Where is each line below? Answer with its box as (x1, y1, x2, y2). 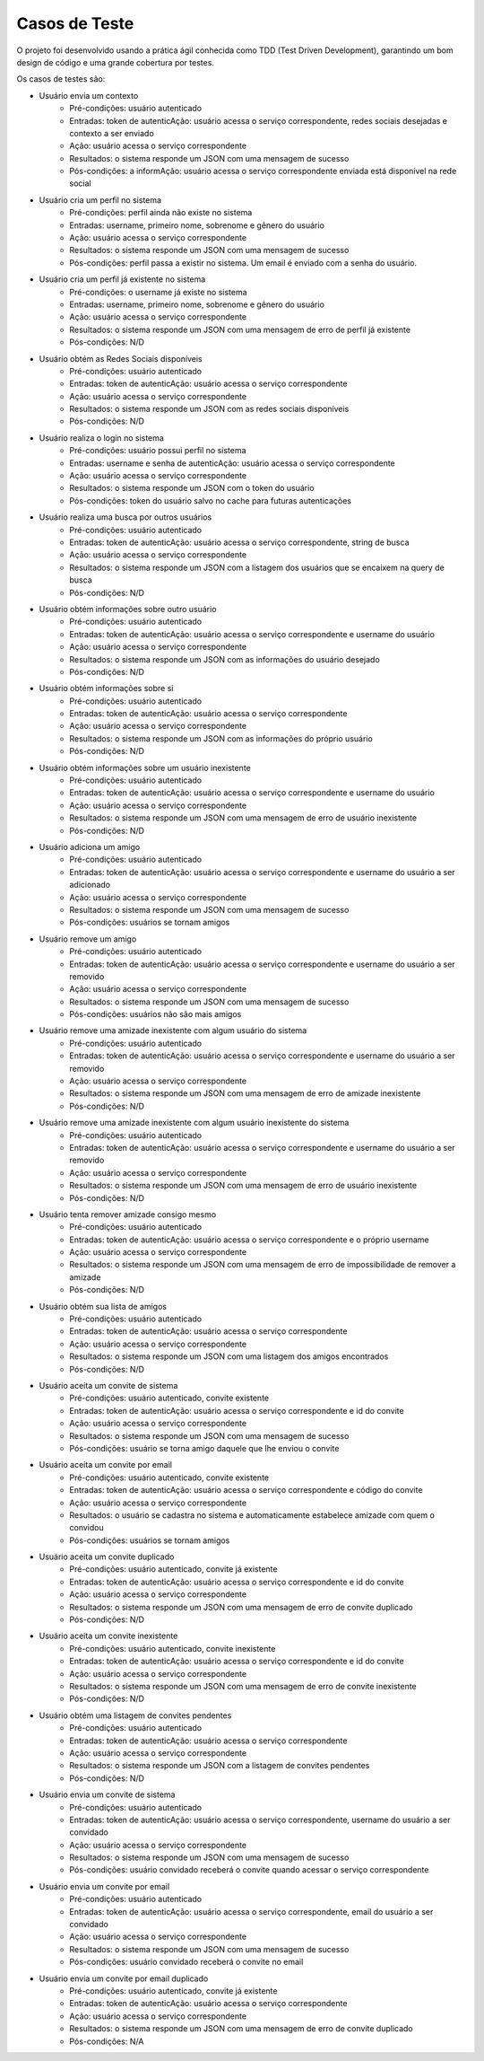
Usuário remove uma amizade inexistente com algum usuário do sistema (39, 1025, 307, 1036)
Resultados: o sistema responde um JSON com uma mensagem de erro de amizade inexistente (69, 1088, 421, 1099)
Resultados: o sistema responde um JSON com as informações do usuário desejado (69, 653, 380, 664)
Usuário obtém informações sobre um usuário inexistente (39, 762, 251, 773)
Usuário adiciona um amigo (39, 841, 141, 852)
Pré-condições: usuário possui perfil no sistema (69, 445, 246, 456)
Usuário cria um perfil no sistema (39, 194, 161, 206)
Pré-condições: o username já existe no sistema (69, 286, 247, 297)
